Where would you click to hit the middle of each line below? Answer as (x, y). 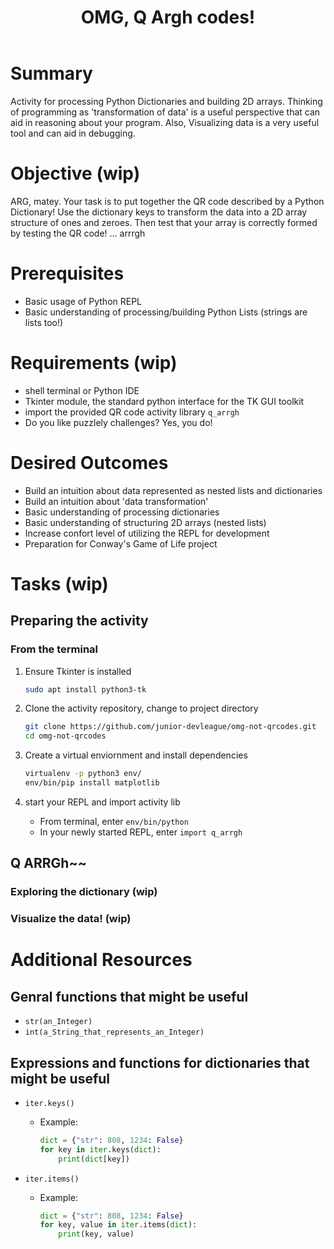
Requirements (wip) (94, 363)
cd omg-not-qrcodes (65, 736)
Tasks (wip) (59, 583)
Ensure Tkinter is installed (78, 671)
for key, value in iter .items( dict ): (118, 1225)
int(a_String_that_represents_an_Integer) (114, 1032)
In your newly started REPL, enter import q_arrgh (141, 832)
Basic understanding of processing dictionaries (122, 512)
